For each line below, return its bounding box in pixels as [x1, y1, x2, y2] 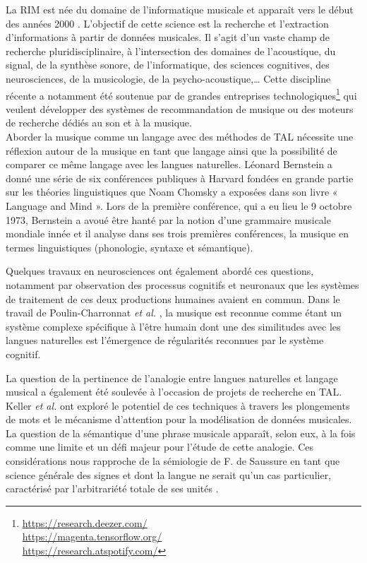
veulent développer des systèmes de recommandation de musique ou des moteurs [6, 101, 354, 116]
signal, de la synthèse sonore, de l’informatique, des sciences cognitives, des [6, 57, 330, 72]
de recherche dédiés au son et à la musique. [6, 115, 192, 130]
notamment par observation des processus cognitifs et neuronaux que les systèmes [6, 277, 359, 292]
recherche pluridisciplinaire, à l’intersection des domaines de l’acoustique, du [6, 43, 336, 58]
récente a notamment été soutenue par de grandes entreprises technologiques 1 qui [6, 85, 357, 102]
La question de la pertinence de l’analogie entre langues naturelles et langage [6, 370, 338, 385]
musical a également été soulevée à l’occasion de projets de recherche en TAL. [6, 384, 342, 399]
